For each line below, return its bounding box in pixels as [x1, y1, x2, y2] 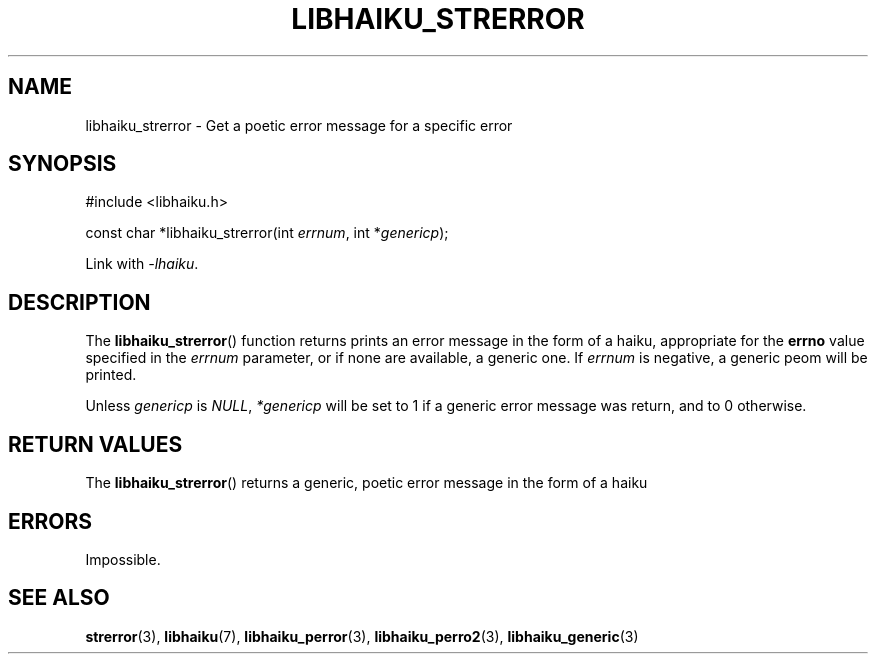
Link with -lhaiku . [85, 255, 199, 273]
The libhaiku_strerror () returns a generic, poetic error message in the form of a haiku [85, 474, 648, 492]
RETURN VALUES [8, 431, 183, 457]
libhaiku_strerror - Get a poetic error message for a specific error [85, 116, 513, 134]
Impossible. [85, 550, 161, 568]
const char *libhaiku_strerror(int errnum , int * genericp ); [85, 224, 449, 242]
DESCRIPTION [8, 289, 151, 315]
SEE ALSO [8, 585, 110, 611]
